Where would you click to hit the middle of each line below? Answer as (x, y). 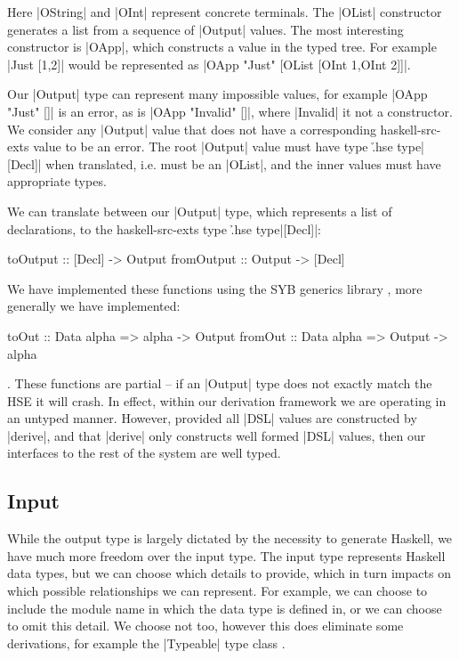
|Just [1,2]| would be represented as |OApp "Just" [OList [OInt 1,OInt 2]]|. (209, 64)
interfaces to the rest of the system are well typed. (144, 453)
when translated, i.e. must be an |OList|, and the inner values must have (243, 163)
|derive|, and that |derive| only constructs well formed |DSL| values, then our (217, 435)
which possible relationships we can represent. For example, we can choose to (217, 591)
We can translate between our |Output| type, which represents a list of (200, 211)
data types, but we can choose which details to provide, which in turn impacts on (229, 573)
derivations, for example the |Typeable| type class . (146, 643)
